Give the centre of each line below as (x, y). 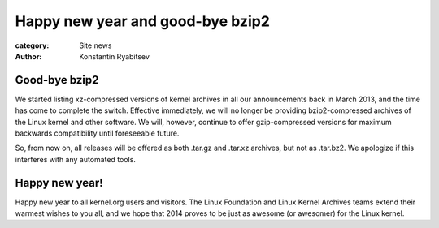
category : (32, 45)
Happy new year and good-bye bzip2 (142, 21)
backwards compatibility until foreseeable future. (97, 133)
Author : (28, 56)
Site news (96, 45)
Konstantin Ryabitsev (115, 56)
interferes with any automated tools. (75, 159)
